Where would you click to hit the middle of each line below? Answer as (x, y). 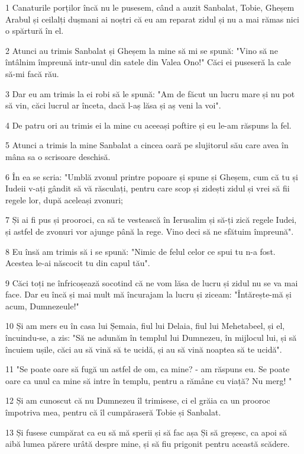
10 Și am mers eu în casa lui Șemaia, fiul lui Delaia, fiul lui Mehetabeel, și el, (145, 326)
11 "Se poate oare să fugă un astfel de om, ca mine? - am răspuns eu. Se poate (148, 369)
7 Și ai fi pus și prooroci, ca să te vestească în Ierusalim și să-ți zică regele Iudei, (151, 220)
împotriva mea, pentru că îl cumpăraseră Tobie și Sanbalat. (113, 412)
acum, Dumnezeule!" (42, 306)
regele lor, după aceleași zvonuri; (64, 199)
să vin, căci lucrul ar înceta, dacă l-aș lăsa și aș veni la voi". (113, 105)
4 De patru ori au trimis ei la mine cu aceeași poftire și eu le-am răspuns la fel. (148, 125)
